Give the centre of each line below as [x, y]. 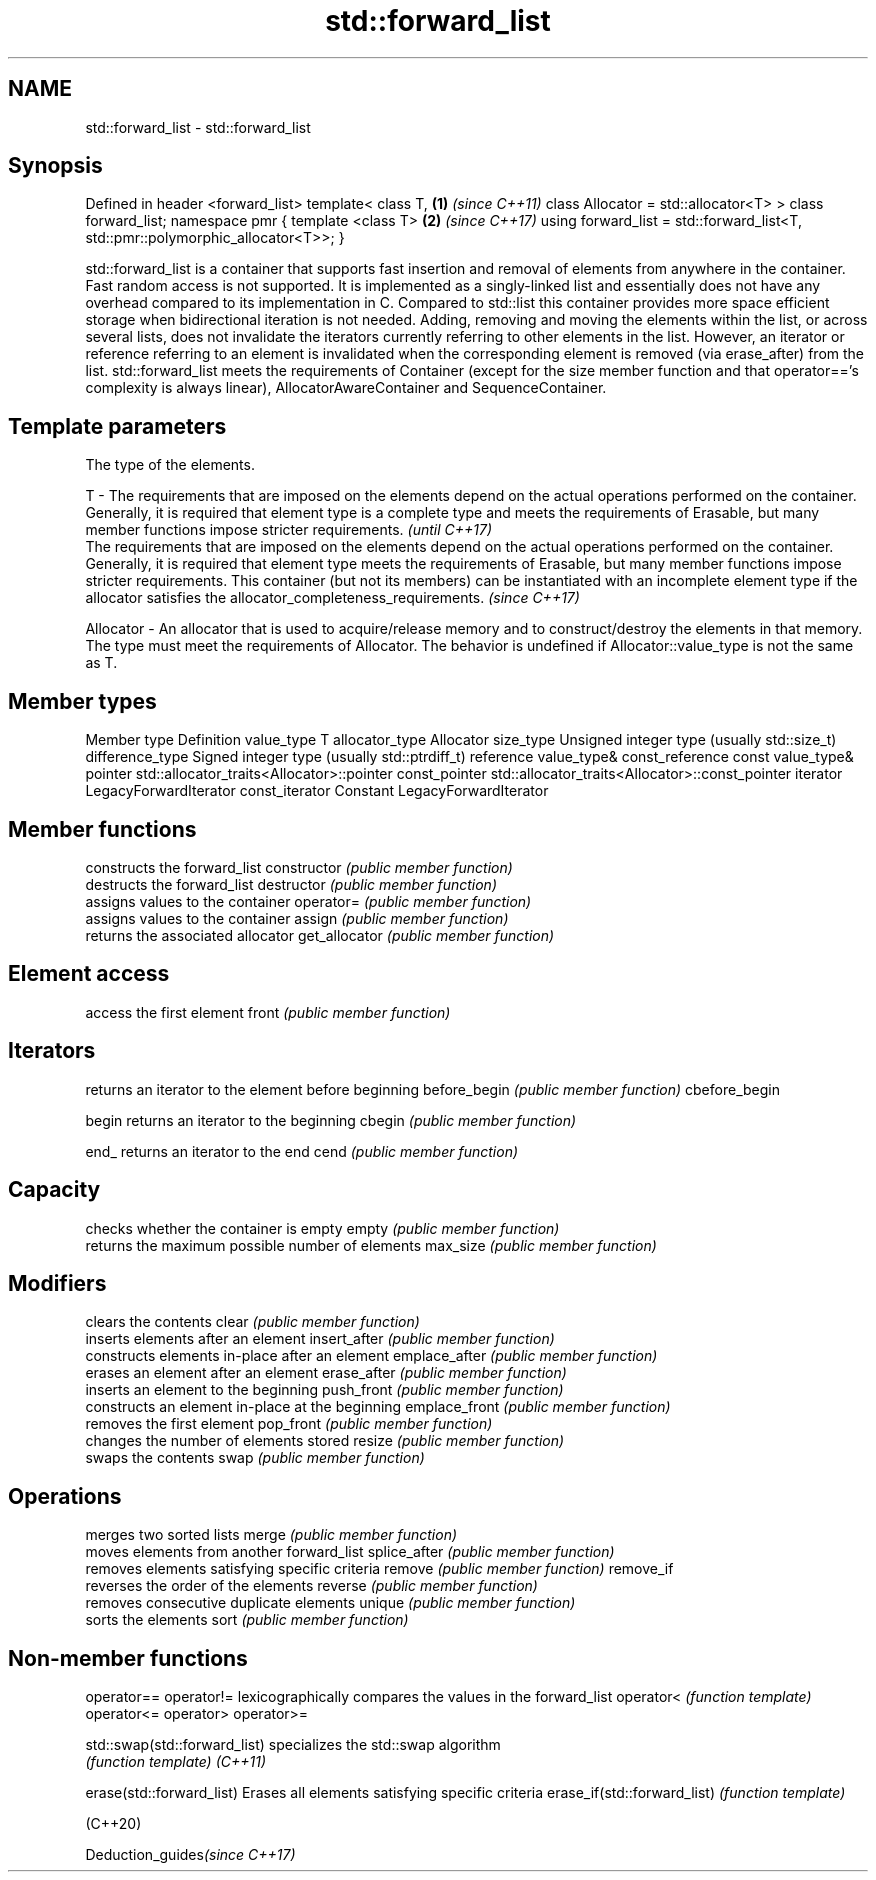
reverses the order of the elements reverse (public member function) [311, 1586]
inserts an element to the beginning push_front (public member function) [324, 1390]
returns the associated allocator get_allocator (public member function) [320, 935]
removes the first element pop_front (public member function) [289, 1424]
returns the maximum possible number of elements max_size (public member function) [371, 1245]
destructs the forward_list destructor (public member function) [291, 884]
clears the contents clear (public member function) [252, 1322]
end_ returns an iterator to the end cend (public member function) [302, 1151]
